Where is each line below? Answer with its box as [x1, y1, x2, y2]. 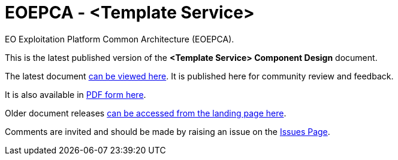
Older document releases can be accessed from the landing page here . [5, 107, 287, 118]
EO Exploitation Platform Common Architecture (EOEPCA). [5, 33, 234, 44]
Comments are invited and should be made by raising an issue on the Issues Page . [5, 126, 330, 137]
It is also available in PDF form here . [5, 89, 146, 100]
